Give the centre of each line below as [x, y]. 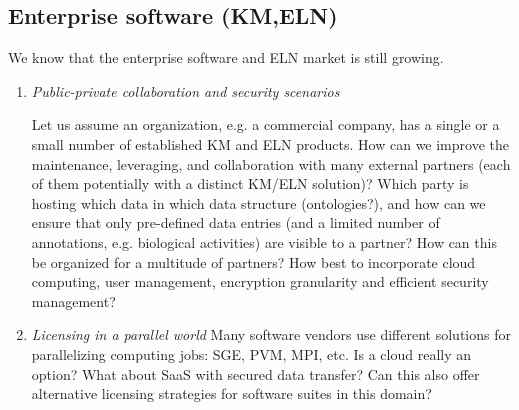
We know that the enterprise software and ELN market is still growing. [226, 57]
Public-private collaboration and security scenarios [185, 90]
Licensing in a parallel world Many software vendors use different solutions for [271, 334]
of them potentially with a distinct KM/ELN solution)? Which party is [250, 183]
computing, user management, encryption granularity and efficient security [260, 281]
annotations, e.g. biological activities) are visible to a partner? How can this [264, 241]
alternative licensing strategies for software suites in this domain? [231, 393]
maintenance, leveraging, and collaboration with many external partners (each [271, 163]
